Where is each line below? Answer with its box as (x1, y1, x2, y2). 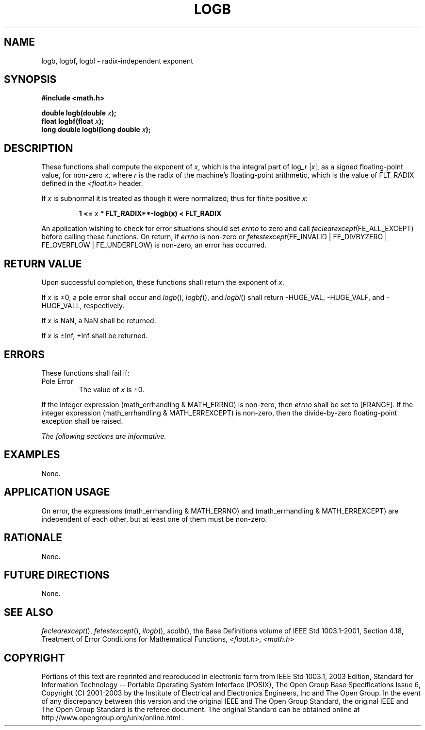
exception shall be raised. (41, 416, 123, 425)
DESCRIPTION (4, 142, 73, 154)
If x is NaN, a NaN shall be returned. (41, 316, 156, 325)
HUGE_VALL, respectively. (41, 301, 125, 310)
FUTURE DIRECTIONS (4, 568, 110, 581)
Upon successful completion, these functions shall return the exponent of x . (41, 278, 284, 287)
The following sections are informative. (41, 431, 166, 440)
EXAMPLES (4, 448, 60, 461)
